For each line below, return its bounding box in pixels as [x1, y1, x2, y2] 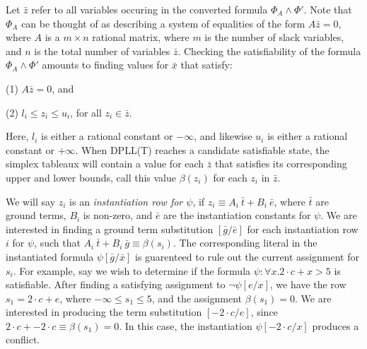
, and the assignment [151, 290, 243, 305]
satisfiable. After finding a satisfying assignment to [6, 277, 226, 292]
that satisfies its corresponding [214, 156, 347, 171]
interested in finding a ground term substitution [6, 221, 214, 236]
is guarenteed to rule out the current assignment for [135, 249, 359, 264]
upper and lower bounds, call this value [6, 170, 176, 184]
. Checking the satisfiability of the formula [177, 43, 361, 58]
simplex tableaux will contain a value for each [6, 156, 204, 171]
